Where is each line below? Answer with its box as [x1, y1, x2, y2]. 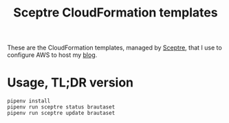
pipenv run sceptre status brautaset [7, 104, 116, 111]
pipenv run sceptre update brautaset [7, 110, 116, 117]
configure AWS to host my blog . [7, 51, 98, 59]
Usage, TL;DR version [7, 75, 134, 91]
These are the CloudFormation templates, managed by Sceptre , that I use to [7, 43, 222, 52]
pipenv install [7, 98, 51, 104]
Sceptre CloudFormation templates [13, 5, 218, 21]
